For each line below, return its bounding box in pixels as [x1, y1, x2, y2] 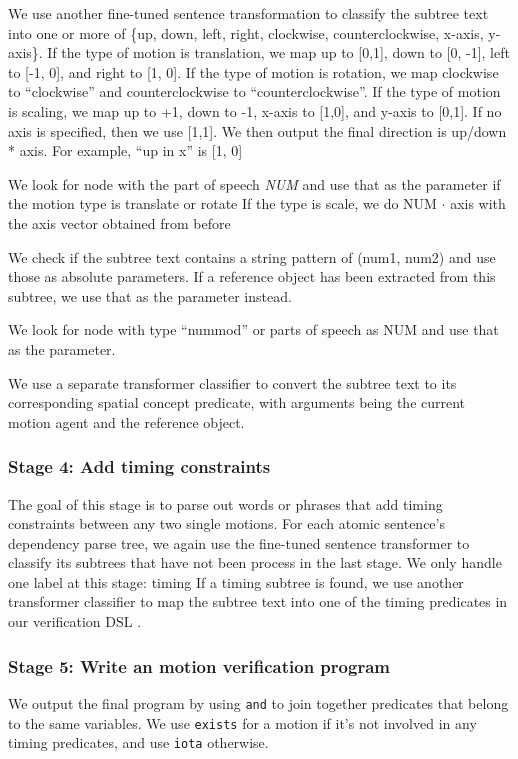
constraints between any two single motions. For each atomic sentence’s [8, 513, 445, 534]
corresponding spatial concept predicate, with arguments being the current [8, 392, 466, 413]
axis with [450, 193, 506, 214]
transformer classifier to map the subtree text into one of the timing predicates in [8, 591, 508, 612]
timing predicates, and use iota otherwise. [8, 732, 269, 753]
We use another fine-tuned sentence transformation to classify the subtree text [8, 3, 489, 23]
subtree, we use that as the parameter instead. [8, 285, 292, 306]
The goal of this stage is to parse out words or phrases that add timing [8, 493, 443, 514]
